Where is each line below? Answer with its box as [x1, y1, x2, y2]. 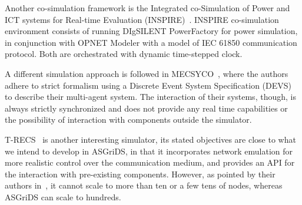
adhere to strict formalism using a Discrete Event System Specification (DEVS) [5, 79, 292, 91]
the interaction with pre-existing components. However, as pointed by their [5, 167, 276, 180]
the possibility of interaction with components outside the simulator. [5, 113, 252, 126]
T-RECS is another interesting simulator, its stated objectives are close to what [5, 133, 296, 145]
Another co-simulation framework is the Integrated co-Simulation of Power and [5, 2, 290, 14]
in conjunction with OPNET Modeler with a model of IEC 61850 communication [5, 36, 297, 48]
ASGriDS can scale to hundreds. [5, 190, 121, 203]
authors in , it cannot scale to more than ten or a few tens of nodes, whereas [5, 179, 283, 191]
